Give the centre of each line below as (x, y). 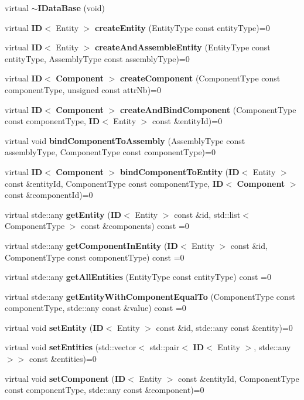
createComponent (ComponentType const (200, 78)
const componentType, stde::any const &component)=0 (105, 390)
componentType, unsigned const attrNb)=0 (83, 89)
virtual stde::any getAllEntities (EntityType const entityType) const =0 (138, 277)
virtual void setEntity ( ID (54, 327)
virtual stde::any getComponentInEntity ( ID (91, 245)
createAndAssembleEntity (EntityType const (183, 47)
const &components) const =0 (135, 226)
